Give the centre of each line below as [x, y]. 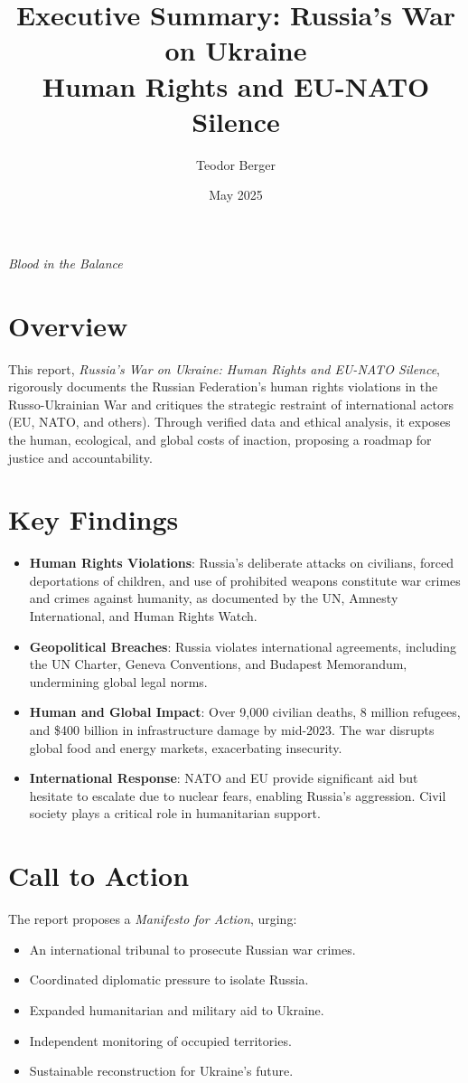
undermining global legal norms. [118, 681]
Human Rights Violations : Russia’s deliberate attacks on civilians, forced [241, 563]
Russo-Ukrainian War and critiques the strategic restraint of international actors [231, 404]
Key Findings [94, 519]
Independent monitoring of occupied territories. [160, 1040]
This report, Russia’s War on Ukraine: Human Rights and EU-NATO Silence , [225, 368]
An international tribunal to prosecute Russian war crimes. [192, 949]
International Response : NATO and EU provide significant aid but [224, 778]
